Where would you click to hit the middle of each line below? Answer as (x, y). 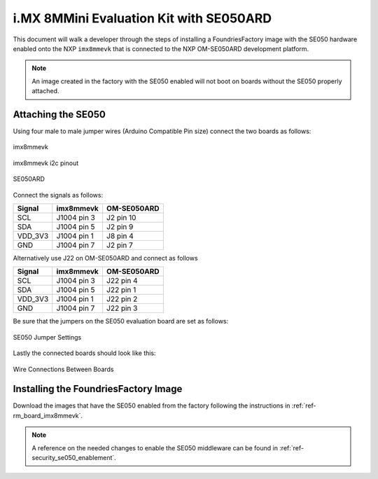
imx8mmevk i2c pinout (46, 163)
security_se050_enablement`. (74, 458)
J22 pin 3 (122, 308)
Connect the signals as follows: (58, 195)
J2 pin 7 (119, 245)
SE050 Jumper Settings (47, 337)
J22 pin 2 (122, 299)
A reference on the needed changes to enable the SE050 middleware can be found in (155, 447)
